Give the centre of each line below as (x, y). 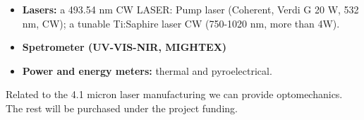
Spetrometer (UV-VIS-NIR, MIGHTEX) (125, 47)
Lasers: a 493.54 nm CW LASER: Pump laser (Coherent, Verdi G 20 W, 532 (190, 9)
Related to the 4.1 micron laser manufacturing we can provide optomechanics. (174, 94)
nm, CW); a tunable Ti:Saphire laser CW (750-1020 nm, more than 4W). (181, 23)
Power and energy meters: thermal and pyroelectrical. (147, 70)
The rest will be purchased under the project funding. (122, 108)
